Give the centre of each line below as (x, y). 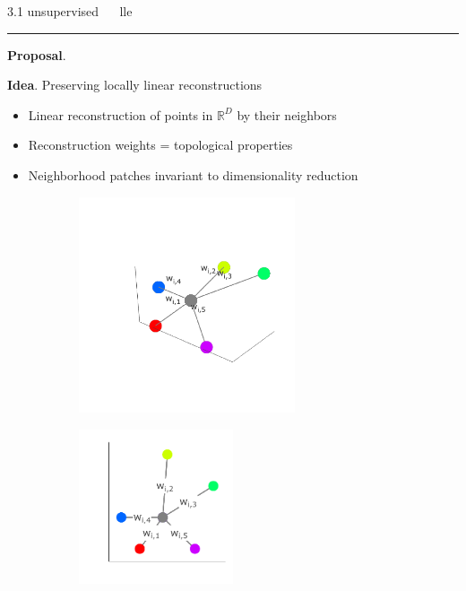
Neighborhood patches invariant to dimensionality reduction (193, 174)
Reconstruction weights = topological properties (160, 145)
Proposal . (37, 54)
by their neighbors (287, 114)
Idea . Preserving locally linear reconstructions (135, 85)
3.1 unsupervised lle (70, 11)
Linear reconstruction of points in (121, 114)
